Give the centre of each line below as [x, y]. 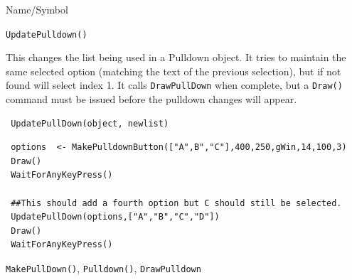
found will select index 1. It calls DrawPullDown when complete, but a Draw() [174, 85]
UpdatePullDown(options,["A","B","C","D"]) [115, 217]
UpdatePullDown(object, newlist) [90, 123]
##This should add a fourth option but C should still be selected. [176, 203]
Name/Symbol [37, 9]
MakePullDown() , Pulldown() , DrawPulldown [103, 268]
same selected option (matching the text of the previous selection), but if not [174, 71]
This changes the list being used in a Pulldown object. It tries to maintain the [176, 57]
